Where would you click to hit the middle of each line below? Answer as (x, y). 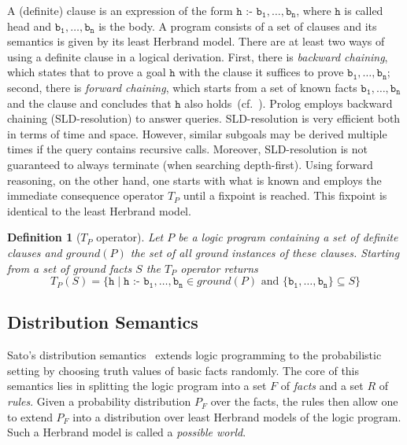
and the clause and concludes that (89, 103)
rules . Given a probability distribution (99, 401)
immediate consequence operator (86, 195)
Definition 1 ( (44, 237)
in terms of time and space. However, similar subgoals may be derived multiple (197, 133)
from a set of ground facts (70, 268)
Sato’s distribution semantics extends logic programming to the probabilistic (194, 355)
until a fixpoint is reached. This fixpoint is (285, 195)
